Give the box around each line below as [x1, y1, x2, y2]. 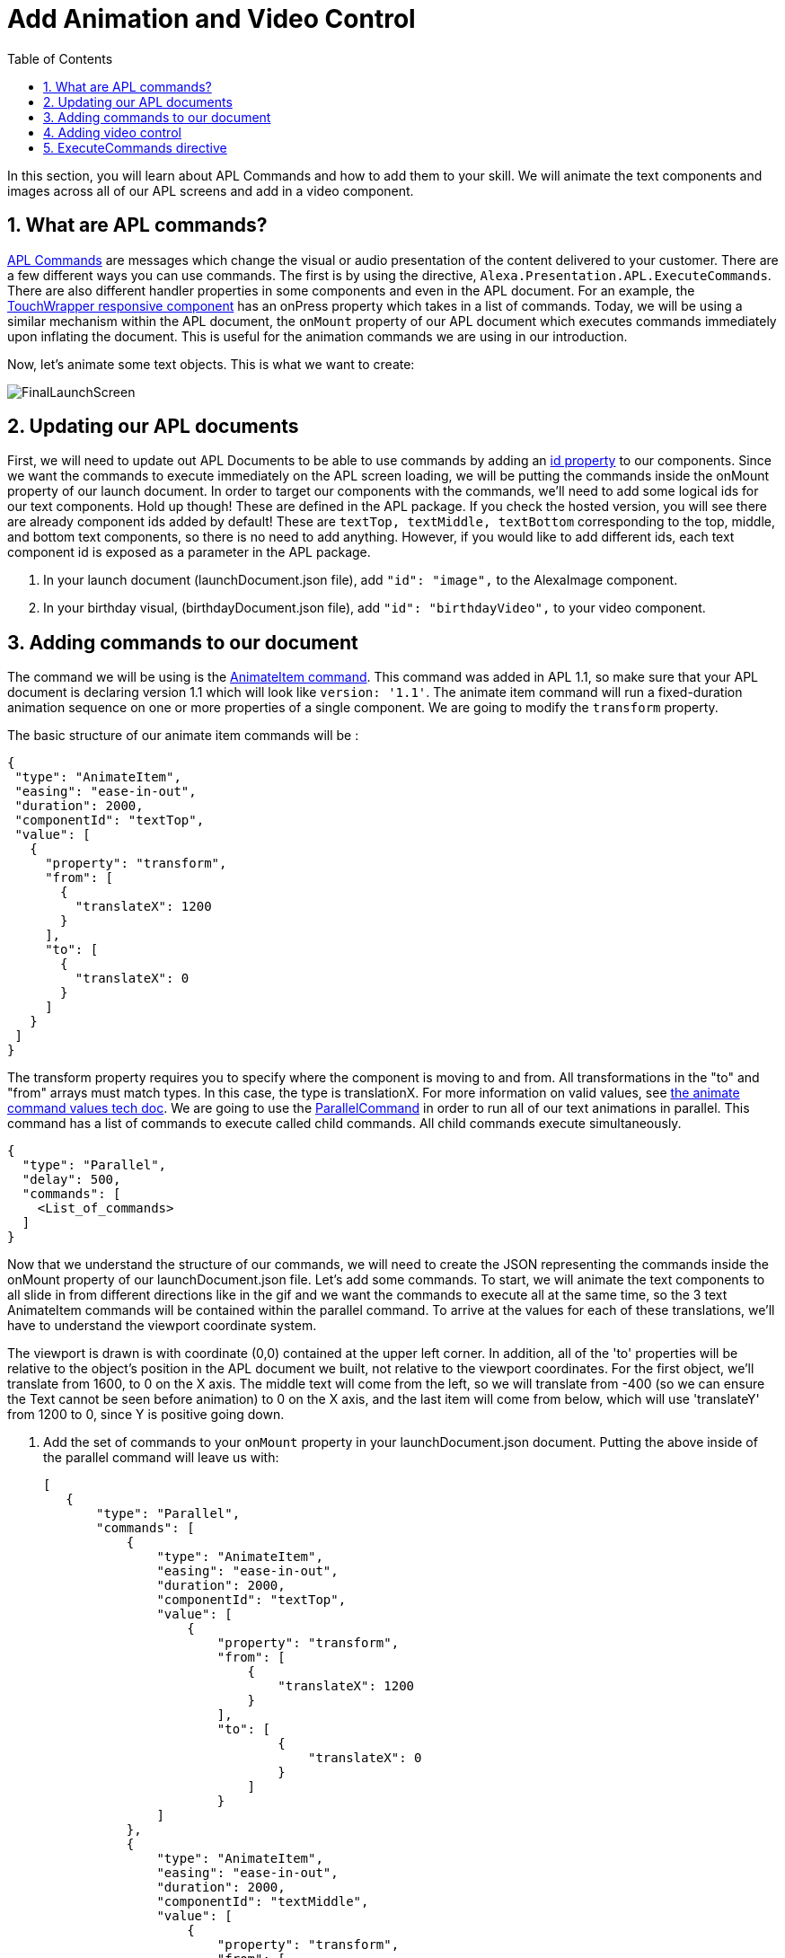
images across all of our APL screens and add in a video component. [7, 182, 414, 198]
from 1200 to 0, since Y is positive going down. [7, 1407, 285, 1423]
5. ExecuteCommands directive [43, 139, 227, 155]
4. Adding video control [43, 124, 181, 140]
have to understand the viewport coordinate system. [7, 1318, 317, 1334]
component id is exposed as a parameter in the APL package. [7, 544, 371, 560]
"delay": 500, [22, 1172, 121, 1187]
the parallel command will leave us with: [43, 1450, 279, 1466]
